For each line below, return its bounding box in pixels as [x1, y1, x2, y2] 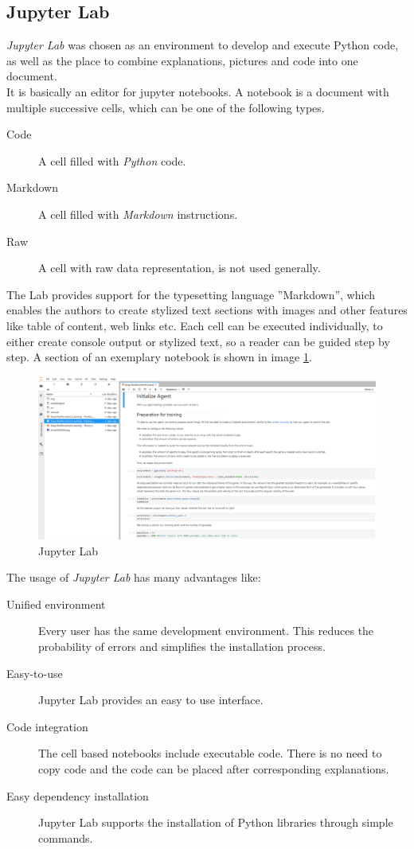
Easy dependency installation [6, 787, 149, 804]
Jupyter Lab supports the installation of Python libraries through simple [38, 814, 393, 831]
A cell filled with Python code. [38, 152, 186, 169]
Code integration [6, 718, 88, 734]
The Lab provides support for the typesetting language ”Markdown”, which [6, 286, 376, 302]
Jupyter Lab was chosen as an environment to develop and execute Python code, [6, 37, 399, 53]
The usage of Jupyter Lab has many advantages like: [6, 569, 261, 586]
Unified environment [6, 595, 106, 612]
